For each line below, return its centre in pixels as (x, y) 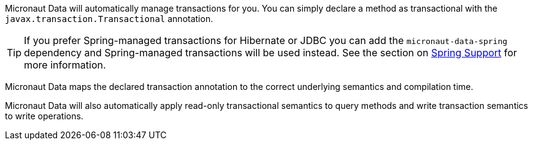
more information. (65, 65)
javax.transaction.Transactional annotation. (109, 19)
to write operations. (44, 116)
